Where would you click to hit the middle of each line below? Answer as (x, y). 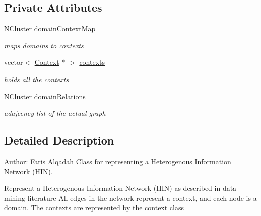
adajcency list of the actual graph (55, 113)
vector (14, 62)
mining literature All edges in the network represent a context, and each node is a (130, 198)
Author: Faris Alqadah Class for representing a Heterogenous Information (118, 161)
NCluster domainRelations (45, 96)
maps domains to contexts (44, 45)
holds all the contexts (37, 79)
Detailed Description (59, 140)
